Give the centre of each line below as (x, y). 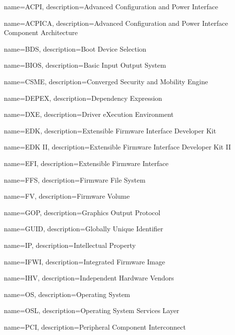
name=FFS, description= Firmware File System (75, 179)
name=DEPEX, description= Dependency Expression (83, 98)
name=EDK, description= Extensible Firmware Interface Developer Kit (110, 130)
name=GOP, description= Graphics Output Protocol (82, 212)
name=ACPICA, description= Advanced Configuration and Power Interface (116, 23)
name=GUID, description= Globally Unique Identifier (84, 229)
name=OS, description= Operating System (67, 294)
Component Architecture (41, 32)
